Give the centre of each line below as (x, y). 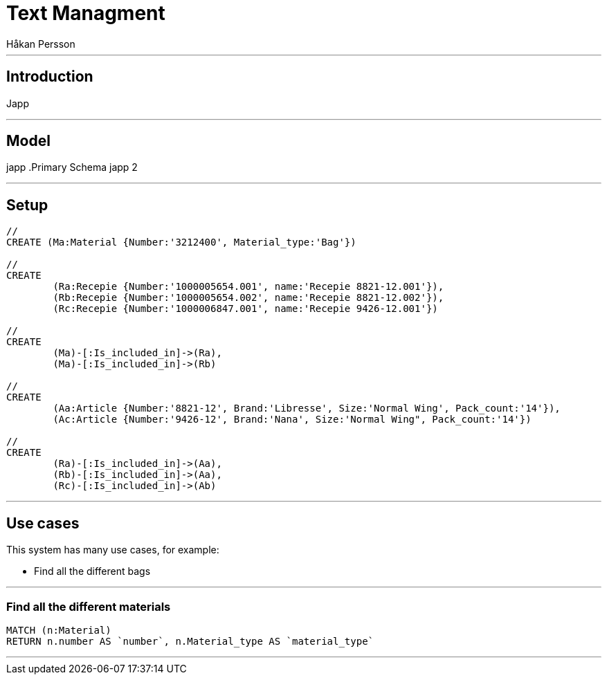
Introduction (50, 77)
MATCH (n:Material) (59, 630)
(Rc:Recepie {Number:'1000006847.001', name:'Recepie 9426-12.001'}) (245, 309)
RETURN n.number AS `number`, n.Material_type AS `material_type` (190, 641)
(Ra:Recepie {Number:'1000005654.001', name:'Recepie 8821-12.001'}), (248, 287)
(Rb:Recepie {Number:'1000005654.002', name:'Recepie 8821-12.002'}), (248, 298)
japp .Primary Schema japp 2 (72, 167)
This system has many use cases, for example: (113, 550)
